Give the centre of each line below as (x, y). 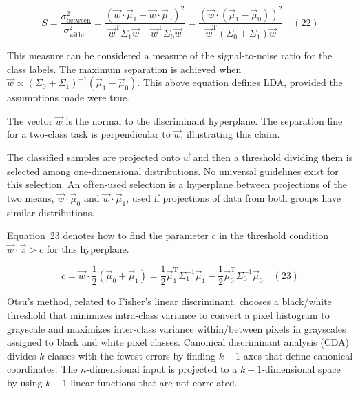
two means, (31, 197)
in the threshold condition (274, 235)
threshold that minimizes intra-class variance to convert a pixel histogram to (168, 315)
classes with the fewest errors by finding (132, 355)
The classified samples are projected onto (94, 157)
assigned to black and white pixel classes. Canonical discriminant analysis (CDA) (178, 342)
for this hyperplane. (88, 248)
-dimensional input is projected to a (162, 369)
